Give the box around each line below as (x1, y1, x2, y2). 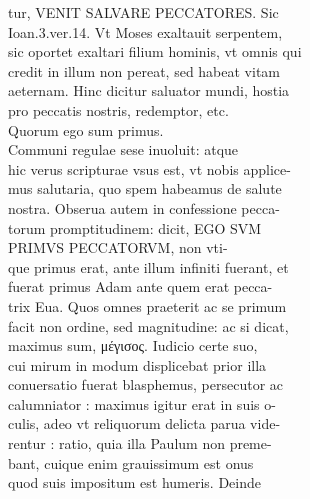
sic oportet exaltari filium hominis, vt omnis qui (8, 41, 302, 62)
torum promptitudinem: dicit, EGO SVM (8, 217, 262, 238)
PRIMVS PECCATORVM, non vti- (8, 237, 228, 258)
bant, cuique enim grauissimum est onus (8, 452, 254, 473)
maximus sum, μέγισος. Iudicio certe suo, (8, 335, 258, 356)
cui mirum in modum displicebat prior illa (8, 354, 267, 375)
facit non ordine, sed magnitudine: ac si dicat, (8, 315, 289, 336)
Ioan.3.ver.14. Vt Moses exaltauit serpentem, (8, 21, 283, 42)
